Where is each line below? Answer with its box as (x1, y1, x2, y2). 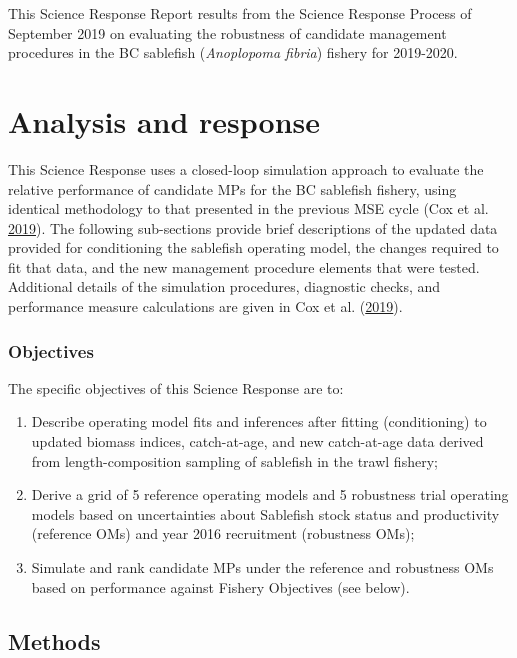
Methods (8, 625, 101, 656)
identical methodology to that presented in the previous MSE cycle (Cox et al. (8, 198, 489, 219)
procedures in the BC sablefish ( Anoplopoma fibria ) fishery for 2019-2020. (8, 42, 458, 63)
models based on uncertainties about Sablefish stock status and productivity (31, 503, 500, 524)
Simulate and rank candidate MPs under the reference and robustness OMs (31, 557, 494, 578)
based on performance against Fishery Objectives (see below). (31, 576, 410, 597)
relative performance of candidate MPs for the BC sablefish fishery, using (8, 178, 457, 199)
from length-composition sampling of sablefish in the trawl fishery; (31, 450, 438, 471)
